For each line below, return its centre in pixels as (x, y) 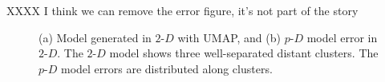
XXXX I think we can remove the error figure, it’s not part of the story (182, 10)
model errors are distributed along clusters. (166, 68)
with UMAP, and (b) (229, 37)
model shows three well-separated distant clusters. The (244, 53)
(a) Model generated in (95, 37)
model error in (342, 37)
